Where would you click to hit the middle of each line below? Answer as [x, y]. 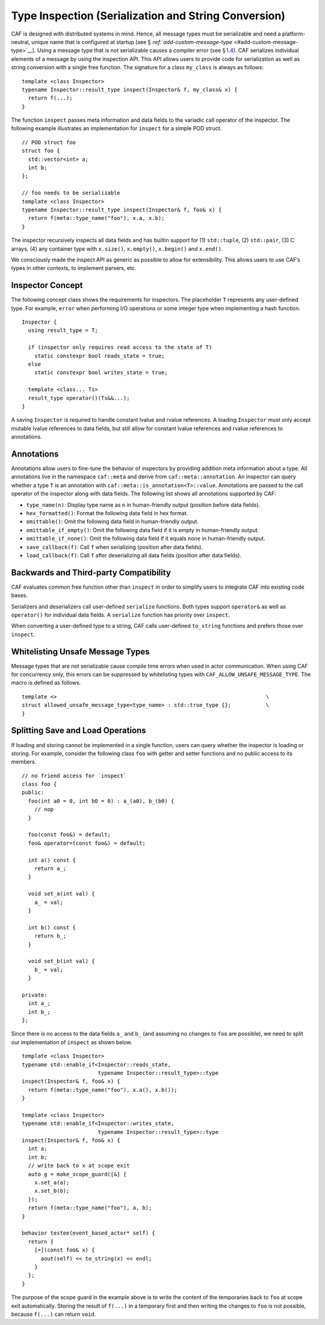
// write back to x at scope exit [79, 1166]
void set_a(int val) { [61, 894]
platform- [294, 34]
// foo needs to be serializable [71, 193]
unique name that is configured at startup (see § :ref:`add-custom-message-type [132, 42]
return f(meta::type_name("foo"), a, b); [90, 1208]
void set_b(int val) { [61, 961]
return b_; [50, 936]
